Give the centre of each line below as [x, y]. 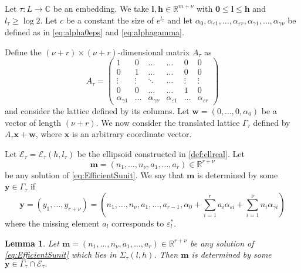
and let [180, 20]
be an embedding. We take [101, 8]
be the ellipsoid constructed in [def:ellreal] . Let [161, 153]
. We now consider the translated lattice [168, 122]
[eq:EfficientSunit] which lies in [61, 254]
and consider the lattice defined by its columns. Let [97, 110]
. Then [166, 254]
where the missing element [52, 223]
